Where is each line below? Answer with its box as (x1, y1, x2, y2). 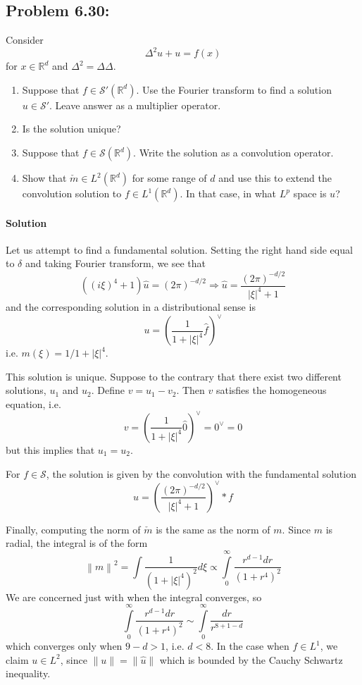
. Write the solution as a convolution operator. (133, 145, 334, 160)
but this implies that (6, 442, 95, 457)
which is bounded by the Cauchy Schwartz (159, 652, 343, 667)
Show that (22, 171, 67, 185)
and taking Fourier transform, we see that (25, 256, 206, 271)
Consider (6, 32, 44, 47)
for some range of (132, 171, 207, 185)
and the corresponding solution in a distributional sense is (6, 299, 256, 314)
